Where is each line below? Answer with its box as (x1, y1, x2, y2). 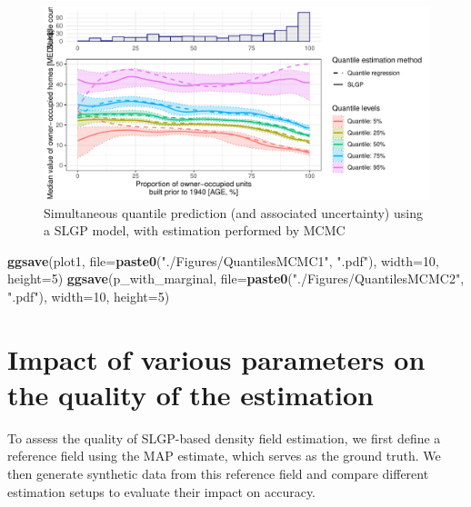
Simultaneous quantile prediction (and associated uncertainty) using (44, 203, 423, 222)
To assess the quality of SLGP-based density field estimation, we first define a (7, 428, 441, 447)
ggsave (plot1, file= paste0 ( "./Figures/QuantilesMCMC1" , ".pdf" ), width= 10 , (7, 251, 439, 270)
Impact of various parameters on (7, 340, 426, 377)
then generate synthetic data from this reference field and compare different (7, 464, 429, 483)
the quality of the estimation (7, 375, 375, 413)
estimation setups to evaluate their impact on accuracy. (7, 482, 316, 501)
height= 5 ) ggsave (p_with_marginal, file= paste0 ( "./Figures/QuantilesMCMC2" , (7, 269, 465, 288)
